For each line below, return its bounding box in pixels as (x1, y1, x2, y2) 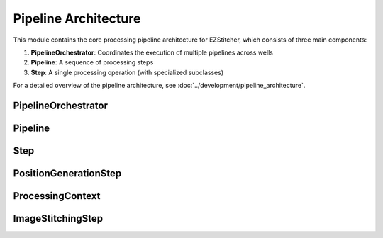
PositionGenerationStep (13, 167, 122, 179)
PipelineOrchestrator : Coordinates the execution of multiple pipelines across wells (30, 48, 273, 57)
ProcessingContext (13, 190, 101, 202)
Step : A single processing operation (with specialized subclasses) (30, 68, 224, 76)
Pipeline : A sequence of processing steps (30, 58, 154, 67)
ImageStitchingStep (13, 212, 104, 225)
